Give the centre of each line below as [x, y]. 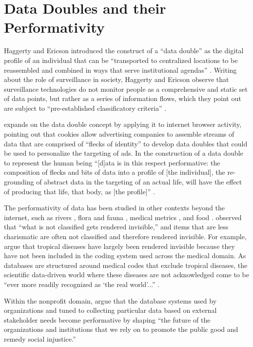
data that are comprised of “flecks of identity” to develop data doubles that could [126, 143]
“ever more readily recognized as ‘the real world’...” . [82, 284]
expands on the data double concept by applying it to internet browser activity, [123, 124]
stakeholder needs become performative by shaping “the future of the [107, 319]
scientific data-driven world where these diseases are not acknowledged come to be [126, 275]
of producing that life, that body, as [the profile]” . [79, 191]
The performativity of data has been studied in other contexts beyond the [115, 208]
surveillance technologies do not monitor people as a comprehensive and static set [126, 89]
